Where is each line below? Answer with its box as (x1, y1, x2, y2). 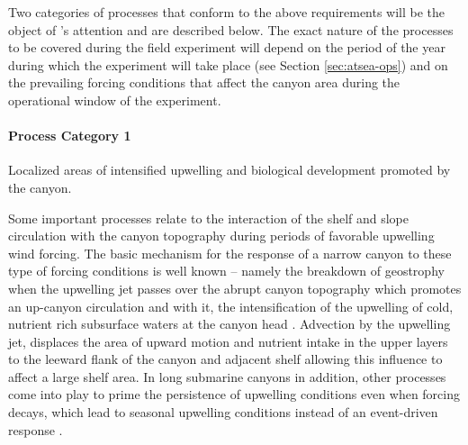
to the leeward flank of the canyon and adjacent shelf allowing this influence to (8, 350, 443, 368)
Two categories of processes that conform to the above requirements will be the (8, 3, 445, 21)
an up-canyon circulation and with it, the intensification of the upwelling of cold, (8, 296, 454, 315)
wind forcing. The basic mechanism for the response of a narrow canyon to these (8, 243, 452, 262)
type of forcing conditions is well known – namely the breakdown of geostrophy (8, 261, 445, 280)
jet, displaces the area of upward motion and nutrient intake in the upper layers (8, 331, 448, 350)
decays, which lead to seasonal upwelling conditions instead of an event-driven (8, 403, 438, 422)
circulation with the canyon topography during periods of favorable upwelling (8, 226, 435, 245)
